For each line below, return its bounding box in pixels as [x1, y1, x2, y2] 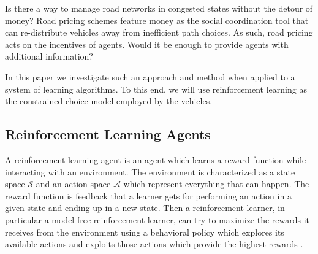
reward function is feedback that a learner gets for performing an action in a [5, 189, 292, 202]
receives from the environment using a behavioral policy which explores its [5, 225, 284, 238]
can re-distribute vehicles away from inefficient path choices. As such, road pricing [5, 26, 313, 39]
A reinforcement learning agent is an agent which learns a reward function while [5, 153, 306, 166]
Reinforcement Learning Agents [5, 125, 211, 144]
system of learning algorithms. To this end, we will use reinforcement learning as [5, 82, 307, 95]
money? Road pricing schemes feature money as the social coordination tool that [5, 13, 309, 26]
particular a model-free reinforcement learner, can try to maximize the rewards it [5, 213, 310, 226]
